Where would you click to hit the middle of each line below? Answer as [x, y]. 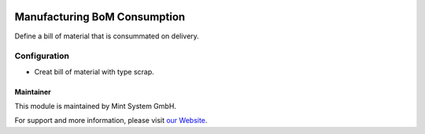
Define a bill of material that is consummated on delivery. [107, 36]
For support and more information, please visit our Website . [111, 121]
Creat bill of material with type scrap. [94, 71]
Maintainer [33, 92]
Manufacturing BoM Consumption [100, 17]
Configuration [42, 56]
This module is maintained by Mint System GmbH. [96, 107]
